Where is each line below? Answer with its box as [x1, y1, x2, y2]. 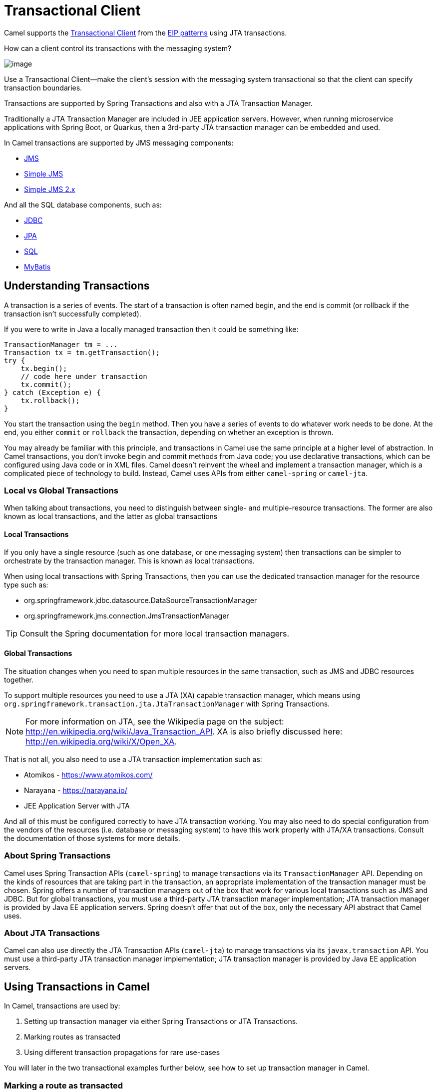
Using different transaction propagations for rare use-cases [24, 1048, 220, 1057]
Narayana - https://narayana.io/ [24, 785, 127, 794]
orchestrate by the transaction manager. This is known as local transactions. [4, 556, 255, 565]
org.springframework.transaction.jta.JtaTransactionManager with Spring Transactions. [4, 699, 330, 708]
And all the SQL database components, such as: [4, 200, 162, 209]
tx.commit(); [20, 380, 71, 388]
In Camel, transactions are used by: [4, 1001, 120, 1010]
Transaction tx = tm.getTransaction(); [4, 348, 160, 356]
